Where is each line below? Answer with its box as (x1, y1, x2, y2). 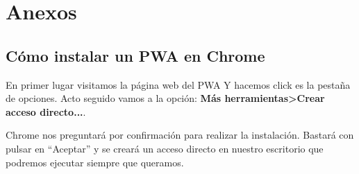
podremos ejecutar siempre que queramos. (6, 155, 184, 169)
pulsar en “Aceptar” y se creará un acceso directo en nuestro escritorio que (6, 141, 324, 155)
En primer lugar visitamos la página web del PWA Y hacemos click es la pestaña (6, 77, 351, 92)
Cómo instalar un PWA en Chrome (6, 44, 265, 66)
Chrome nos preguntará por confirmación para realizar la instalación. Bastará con (6, 128, 354, 142)
